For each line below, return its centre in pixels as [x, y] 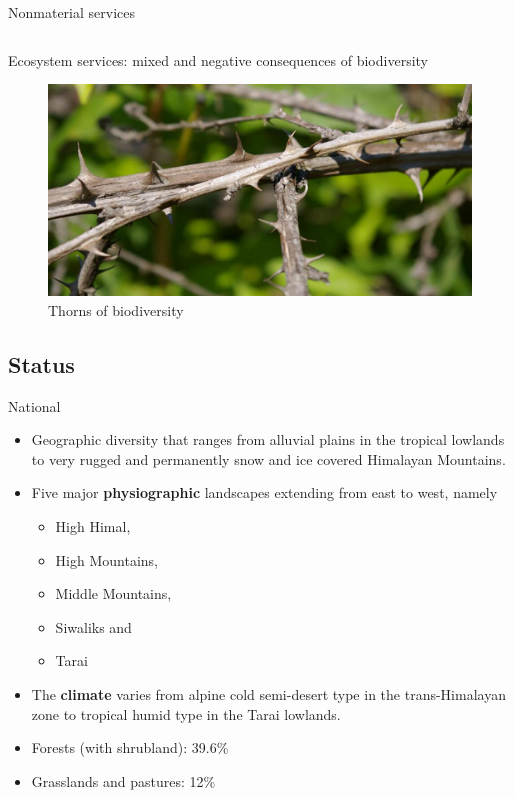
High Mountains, [106, 559]
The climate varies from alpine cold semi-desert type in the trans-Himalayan [268, 693]
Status [41, 363]
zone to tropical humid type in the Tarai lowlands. [186, 713]
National [34, 405]
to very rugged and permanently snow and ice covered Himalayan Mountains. [268, 458]
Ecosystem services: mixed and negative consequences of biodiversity [218, 59]
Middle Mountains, [113, 593]
